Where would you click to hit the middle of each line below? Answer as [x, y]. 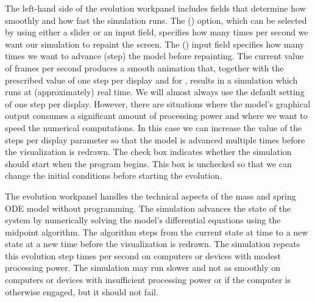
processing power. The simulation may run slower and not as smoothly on [143, 268]
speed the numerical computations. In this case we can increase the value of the [154, 127]
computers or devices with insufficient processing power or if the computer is [148, 280]
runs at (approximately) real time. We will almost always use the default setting [155, 92]
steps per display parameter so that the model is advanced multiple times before [155, 139]
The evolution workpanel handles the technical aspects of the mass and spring [150, 196]
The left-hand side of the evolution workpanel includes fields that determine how [155, 8]
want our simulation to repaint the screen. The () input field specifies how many [155, 44]
